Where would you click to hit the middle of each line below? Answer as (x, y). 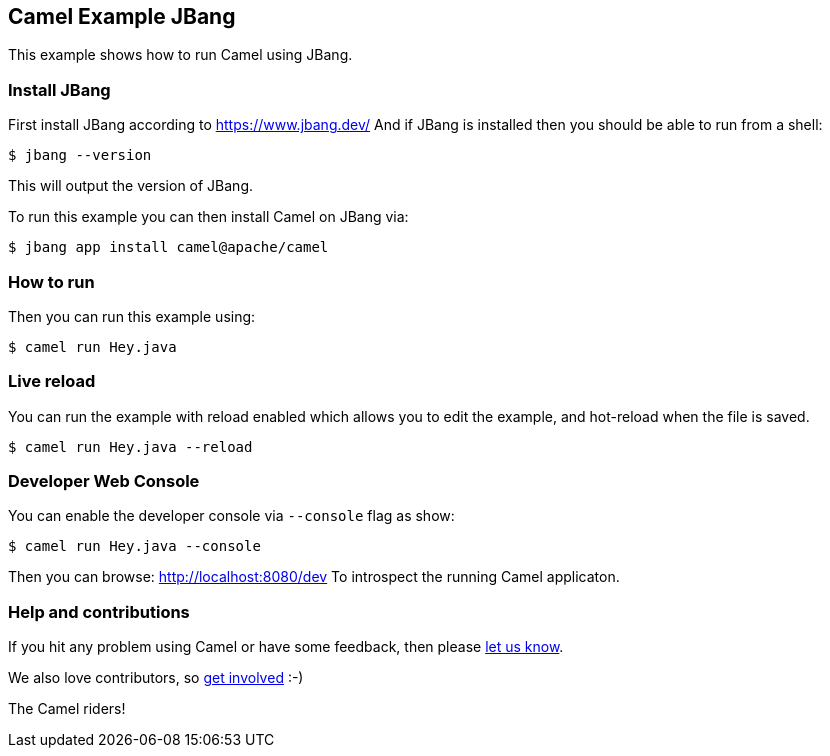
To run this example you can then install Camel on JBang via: (208, 217)
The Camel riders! (67, 709)
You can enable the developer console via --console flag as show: (231, 516)
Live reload (52, 381)
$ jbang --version (80, 155)
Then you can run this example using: (132, 316)
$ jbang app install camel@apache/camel (168, 247)
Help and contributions (99, 611)
